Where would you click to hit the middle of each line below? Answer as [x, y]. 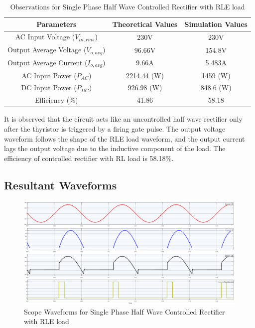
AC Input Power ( [49, 75]
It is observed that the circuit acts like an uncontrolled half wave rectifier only [123, 119]
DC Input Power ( [49, 87]
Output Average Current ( [48, 62]
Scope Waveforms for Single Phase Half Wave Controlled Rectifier [125, 311]
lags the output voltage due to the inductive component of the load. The [115, 148]
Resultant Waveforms [61, 185]
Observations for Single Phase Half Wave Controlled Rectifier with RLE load [127, 6]
